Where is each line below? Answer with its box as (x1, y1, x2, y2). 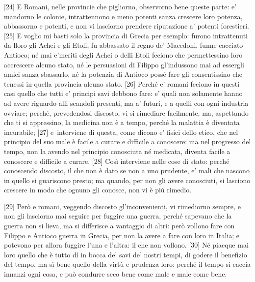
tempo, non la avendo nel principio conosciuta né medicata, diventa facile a (4, 146, 230, 156)
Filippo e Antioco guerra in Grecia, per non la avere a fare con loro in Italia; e (4, 230, 240, 240)
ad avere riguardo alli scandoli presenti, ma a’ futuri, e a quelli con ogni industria (4, 97, 249, 108)
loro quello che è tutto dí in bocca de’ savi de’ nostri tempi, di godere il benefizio (4, 249, 247, 259)
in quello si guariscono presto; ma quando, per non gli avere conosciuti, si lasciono (4, 175, 251, 185)
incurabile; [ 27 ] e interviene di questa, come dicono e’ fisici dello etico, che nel (4, 126, 238, 137)
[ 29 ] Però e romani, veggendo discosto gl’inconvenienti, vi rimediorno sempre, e (4, 201, 241, 211)
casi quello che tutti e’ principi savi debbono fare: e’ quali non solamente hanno (4, 88, 243, 98)
